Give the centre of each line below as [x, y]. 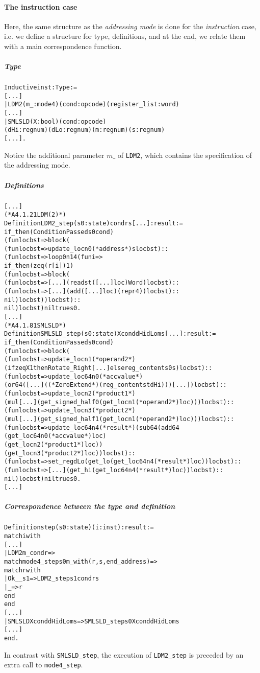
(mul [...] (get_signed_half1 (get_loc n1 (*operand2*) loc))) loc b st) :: [119, 419]
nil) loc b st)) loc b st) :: [43, 300]
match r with [22, 570]
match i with [22, 536]
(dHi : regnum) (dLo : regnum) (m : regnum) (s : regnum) [85, 130]
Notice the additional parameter [54, 155]
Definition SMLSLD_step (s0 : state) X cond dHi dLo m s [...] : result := [110, 334]
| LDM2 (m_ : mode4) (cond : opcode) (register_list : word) [92, 105]
